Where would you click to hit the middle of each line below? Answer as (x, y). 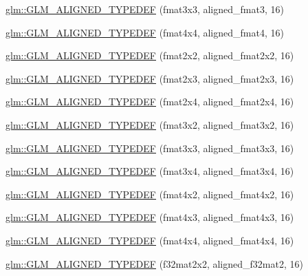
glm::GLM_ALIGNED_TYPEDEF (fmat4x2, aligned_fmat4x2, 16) (150, 194)
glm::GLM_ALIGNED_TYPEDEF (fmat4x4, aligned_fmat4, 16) (145, 32)
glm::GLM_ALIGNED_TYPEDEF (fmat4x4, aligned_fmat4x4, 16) (150, 240)
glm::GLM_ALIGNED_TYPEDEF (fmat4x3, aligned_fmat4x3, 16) (150, 217)
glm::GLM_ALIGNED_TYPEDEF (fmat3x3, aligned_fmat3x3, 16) (150, 148)
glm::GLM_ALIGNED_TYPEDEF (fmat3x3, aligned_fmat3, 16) (145, 9)
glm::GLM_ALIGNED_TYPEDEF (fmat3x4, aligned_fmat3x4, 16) (150, 171)
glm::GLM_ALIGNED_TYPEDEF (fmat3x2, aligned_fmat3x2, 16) (150, 124)
